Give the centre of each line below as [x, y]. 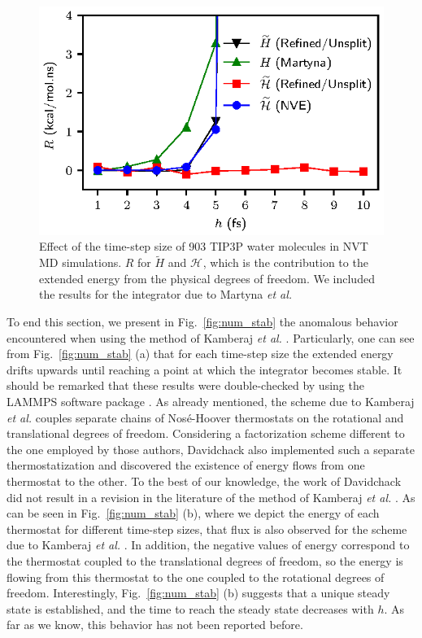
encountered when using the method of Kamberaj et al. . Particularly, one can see [211, 337]
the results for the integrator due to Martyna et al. [166, 294]
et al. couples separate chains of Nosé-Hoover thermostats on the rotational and [205, 417]
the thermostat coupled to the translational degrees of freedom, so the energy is [205, 560]
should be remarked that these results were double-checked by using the [185, 385]
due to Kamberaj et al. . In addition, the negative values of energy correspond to [208, 545]
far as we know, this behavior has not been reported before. [155, 625]
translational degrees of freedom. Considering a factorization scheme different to [206, 433]
